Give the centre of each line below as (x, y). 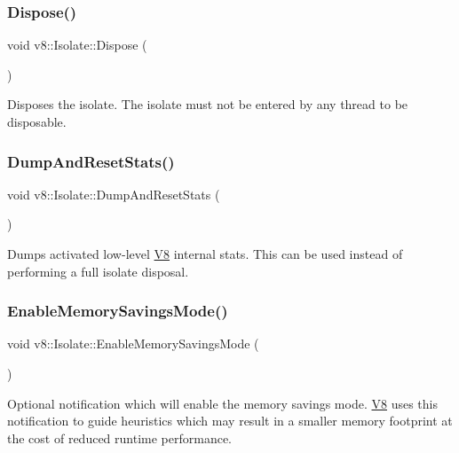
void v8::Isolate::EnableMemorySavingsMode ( (133, 344)
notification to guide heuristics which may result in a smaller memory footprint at (230, 421)
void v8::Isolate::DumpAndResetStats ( (114, 194)
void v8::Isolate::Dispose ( (77, 45)
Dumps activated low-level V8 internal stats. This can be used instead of (205, 254)
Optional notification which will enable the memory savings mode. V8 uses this (222, 403)
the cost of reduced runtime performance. (120, 437)
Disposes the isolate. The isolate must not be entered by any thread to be (208, 104)
